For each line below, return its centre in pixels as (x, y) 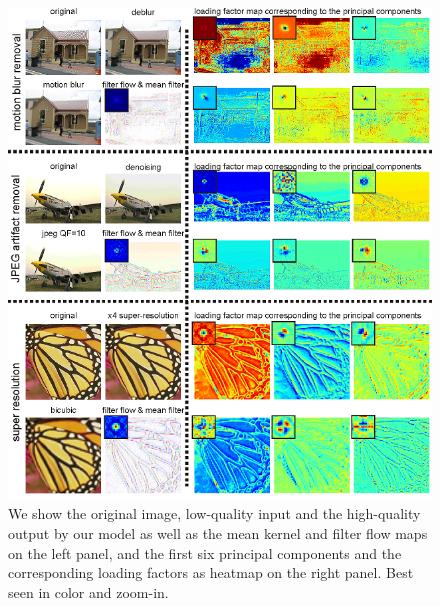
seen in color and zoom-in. (88, 591)
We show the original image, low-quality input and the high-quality (214, 513)
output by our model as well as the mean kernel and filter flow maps (218, 532)
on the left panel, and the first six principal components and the (205, 552)
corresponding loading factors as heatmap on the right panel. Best (211, 572)
